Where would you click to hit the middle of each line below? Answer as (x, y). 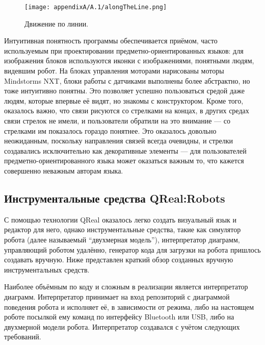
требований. (23, 337)
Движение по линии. (57, 23)
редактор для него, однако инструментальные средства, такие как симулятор (123, 229)
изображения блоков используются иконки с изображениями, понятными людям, (129, 60)
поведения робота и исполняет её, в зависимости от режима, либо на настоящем (129, 306)
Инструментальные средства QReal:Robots (115, 198)
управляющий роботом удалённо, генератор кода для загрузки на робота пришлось (132, 249)
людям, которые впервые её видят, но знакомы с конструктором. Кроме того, (124, 100)
